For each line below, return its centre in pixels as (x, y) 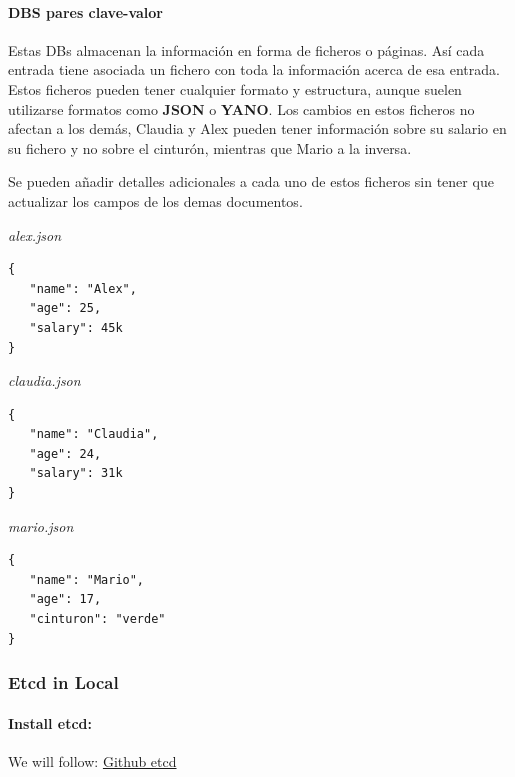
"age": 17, (65, 599)
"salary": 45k (76, 327)
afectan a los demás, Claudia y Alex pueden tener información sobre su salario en (257, 128)
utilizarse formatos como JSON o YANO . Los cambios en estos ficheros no (241, 108)
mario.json (41, 525)
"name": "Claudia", (94, 434)
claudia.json (44, 380)
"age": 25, (65, 308)
